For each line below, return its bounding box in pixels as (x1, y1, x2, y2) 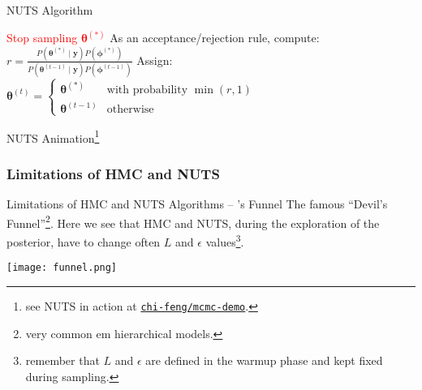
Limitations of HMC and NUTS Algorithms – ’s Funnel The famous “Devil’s (6, 195, 388, 212)
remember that (25, 352, 100, 369)
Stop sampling (6, 29, 78, 46)
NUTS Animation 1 (6, 126, 100, 146)
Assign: (136, 51, 173, 68)
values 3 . (205, 231, 244, 250)
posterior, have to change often (6, 233, 161, 250)
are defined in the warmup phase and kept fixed (145, 352, 383, 369)
